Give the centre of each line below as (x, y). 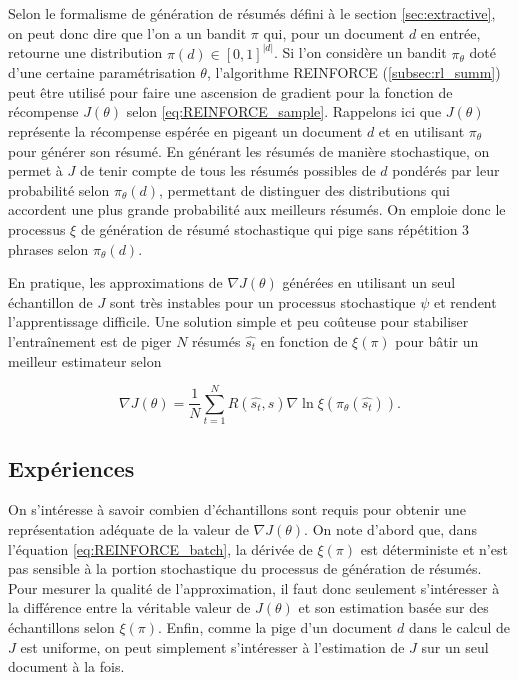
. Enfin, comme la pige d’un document (275, 627)
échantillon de (50, 301)
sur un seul (455, 646)
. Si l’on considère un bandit (360, 52)
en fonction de (304, 340)
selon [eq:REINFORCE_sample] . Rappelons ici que (284, 111)
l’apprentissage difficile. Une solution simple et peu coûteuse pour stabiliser (238, 321)
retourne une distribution (85, 52)
